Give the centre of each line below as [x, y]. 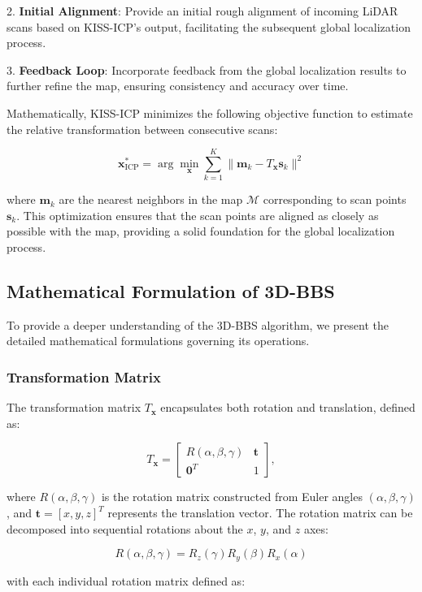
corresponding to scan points [335, 199]
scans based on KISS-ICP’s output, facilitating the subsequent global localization [209, 26]
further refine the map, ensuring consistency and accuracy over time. [178, 86]
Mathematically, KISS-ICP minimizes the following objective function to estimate [210, 112]
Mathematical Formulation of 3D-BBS [171, 291]
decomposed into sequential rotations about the [125, 528]
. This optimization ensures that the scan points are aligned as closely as [198, 215]
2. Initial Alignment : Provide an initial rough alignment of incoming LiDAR [202, 11]
